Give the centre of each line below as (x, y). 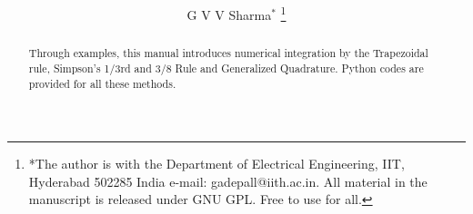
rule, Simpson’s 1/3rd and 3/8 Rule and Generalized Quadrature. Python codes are (226, 68)
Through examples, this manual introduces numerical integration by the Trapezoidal (228, 53)
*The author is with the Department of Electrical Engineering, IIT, (216, 164)
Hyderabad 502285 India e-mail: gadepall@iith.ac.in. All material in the (228, 181)
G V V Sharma (229, 14)
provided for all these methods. (102, 83)
